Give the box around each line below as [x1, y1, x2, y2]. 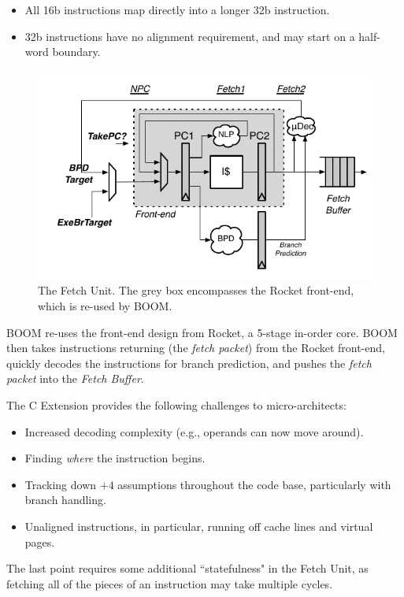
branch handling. [24, 491, 106, 508]
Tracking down [24, 476, 97, 492]
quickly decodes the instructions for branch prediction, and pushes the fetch [6, 354, 372, 371]
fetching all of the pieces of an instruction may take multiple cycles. [6, 575, 333, 591]
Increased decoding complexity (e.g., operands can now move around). [24, 423, 364, 439]
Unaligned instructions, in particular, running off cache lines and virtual [24, 517, 373, 534]
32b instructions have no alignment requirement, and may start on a [24, 28, 355, 44]
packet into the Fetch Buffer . [6, 370, 144, 387]
